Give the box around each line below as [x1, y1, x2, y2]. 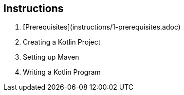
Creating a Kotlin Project [23, 38, 101, 47]
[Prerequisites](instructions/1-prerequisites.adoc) [23, 23, 181, 32]
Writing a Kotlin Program [23, 68, 101, 77]
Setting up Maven [23, 53, 79, 62]
